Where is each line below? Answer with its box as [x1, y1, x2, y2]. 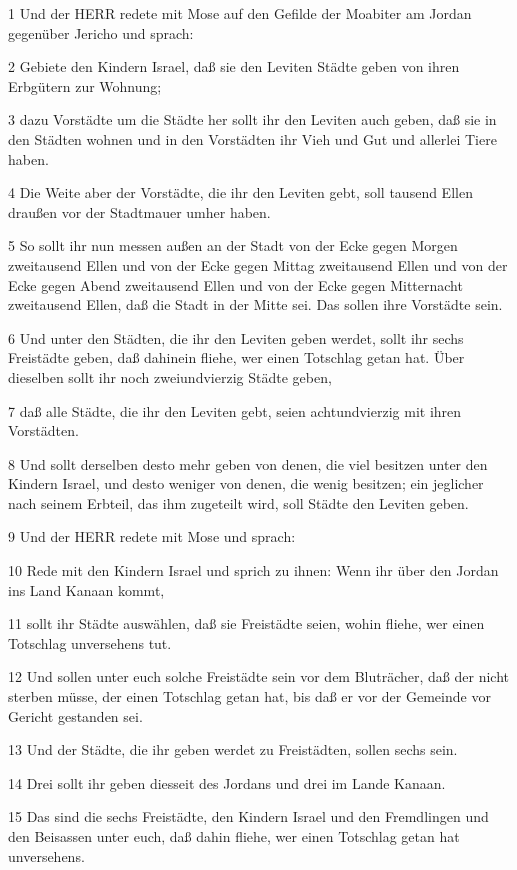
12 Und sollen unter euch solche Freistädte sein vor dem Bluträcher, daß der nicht [8, 666, 510, 687]
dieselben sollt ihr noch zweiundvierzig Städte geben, [8, 366, 332, 387]
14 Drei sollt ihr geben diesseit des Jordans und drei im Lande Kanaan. [8, 772, 446, 793]
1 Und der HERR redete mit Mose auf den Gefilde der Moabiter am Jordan [8, 3, 472, 23]
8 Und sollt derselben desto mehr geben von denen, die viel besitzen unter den [8, 453, 488, 474]
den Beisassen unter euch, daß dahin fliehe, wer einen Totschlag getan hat [8, 826, 460, 846]
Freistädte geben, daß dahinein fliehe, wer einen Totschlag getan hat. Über [8, 347, 465, 368]
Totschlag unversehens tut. [8, 632, 172, 653]
